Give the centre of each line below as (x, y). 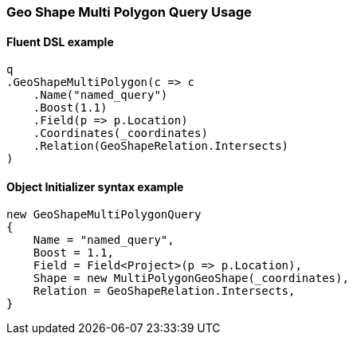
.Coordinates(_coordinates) (120, 133)
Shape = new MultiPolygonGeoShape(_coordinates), (191, 278)
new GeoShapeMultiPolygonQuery (104, 215)
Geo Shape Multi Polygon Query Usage (129, 12)
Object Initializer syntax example (95, 186)
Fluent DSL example (60, 41)
